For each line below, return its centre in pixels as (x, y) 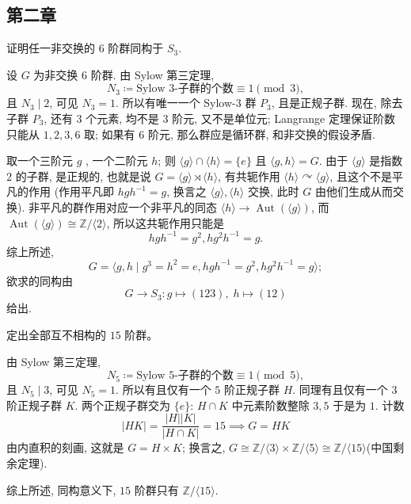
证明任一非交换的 (51, 48)
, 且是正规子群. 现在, (324, 103)
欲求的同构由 (40, 280)
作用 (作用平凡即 (71, 191)
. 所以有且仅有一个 (164, 389)
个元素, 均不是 (122, 118)
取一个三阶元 (40, 160)
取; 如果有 (110, 134)
